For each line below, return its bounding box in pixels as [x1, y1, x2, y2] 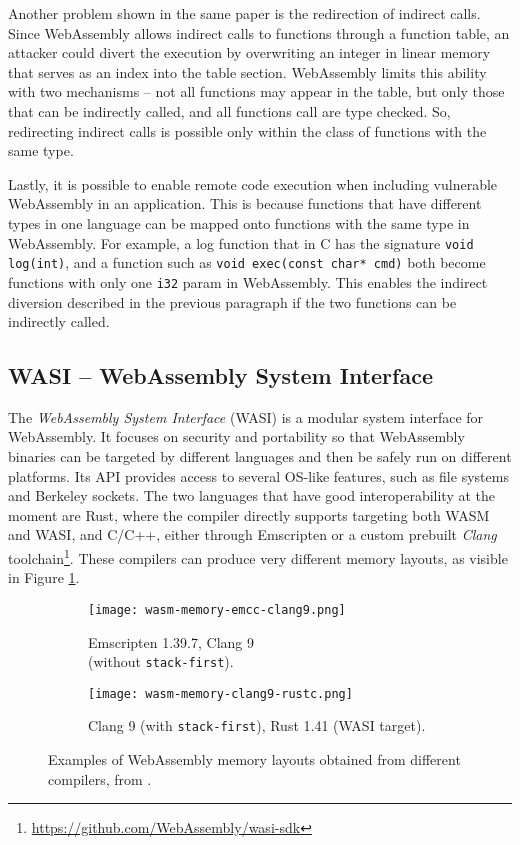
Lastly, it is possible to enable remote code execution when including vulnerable [8, 173, 498, 194]
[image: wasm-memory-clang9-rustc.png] [88, 686, 353, 701]
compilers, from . [48, 768, 152, 789]
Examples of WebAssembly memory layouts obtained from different [48, 749, 461, 770]
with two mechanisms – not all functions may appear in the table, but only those [8, 81, 505, 102]
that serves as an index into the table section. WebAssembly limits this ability [8, 61, 487, 82]
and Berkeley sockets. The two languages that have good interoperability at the [8, 485, 496, 506]
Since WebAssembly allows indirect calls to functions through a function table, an [8, 22, 510, 43]
